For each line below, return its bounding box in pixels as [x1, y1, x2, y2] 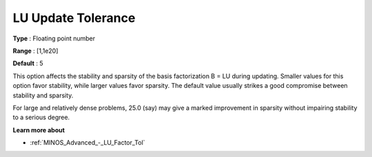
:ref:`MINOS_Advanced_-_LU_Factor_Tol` [30, 138, 145, 147]
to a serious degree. [12, 113, 70, 121]
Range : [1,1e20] [12, 47, 59, 55]
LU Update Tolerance [12, 10, 136, 25]
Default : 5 [12, 59, 43, 68]
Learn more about [12, 125, 65, 134]
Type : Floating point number [12, 34, 96, 43]
